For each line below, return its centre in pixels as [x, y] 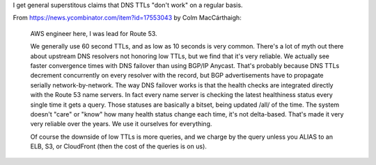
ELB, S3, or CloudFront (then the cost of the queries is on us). [118, 146]
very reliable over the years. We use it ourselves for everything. [121, 124]
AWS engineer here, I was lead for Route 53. [94, 33]
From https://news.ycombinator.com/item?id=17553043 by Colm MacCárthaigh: [127, 18]
